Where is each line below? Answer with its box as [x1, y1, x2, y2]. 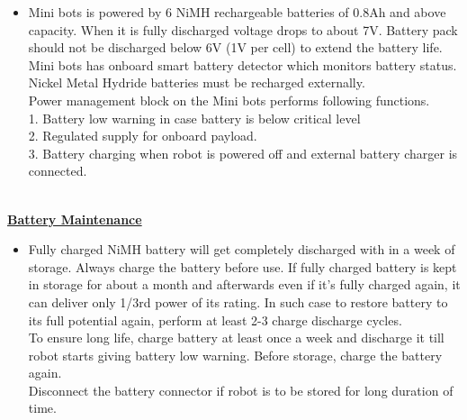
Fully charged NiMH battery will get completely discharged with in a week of [28, 240, 455, 259]
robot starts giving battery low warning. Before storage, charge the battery [28, 345, 443, 364]
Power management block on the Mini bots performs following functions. [28, 90, 430, 109]
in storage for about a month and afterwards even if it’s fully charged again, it [28, 275, 461, 294]
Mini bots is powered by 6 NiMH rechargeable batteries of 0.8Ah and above [28, 3, 446, 21]
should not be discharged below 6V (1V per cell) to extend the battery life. [28, 38, 443, 57]
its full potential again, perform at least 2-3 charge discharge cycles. [28, 310, 402, 329]
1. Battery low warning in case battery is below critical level [28, 108, 361, 127]
